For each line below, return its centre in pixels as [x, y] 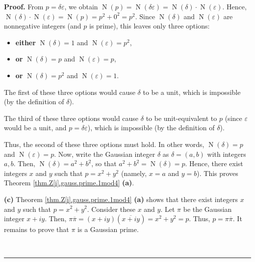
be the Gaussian [207, 209]
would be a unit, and [35, 128]
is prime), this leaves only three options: [150, 26]
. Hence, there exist [214, 163]
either [25, 42]
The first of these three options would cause [70, 92]
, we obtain [81, 6]
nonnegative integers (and [43, 26]
